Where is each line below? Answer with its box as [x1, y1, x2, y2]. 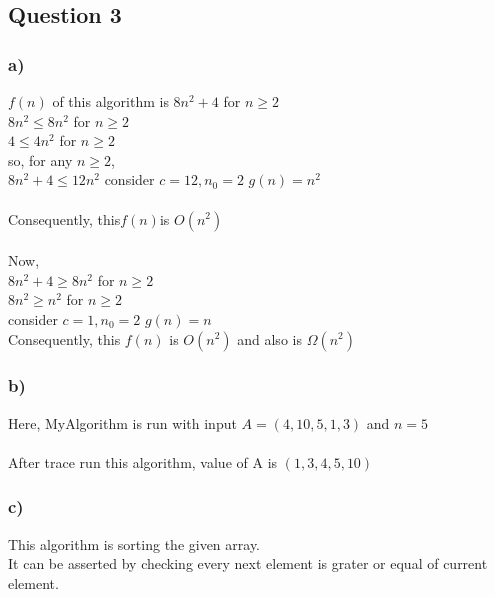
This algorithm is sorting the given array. [8, 533, 261, 554]
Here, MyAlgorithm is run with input [8, 412, 237, 433]
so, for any [8, 149, 73, 170]
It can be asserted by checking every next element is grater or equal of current [8, 553, 488, 574]
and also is [237, 328, 302, 349]
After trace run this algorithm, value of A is [8, 451, 278, 472]
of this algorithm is [52, 91, 169, 111]
